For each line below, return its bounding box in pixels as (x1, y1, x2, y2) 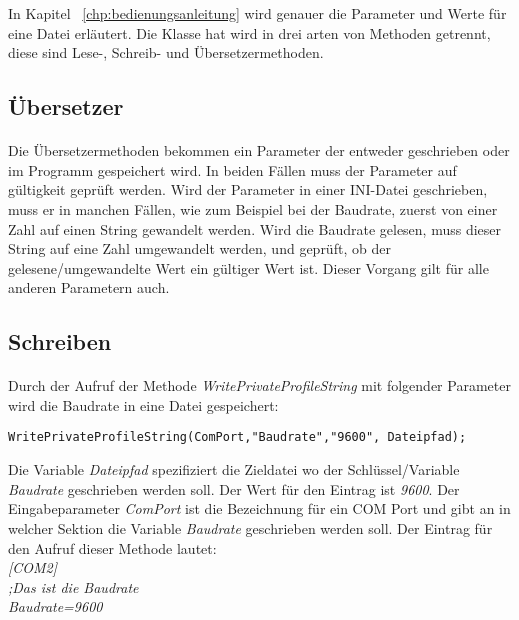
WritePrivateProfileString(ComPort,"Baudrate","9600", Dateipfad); (8, 430, 467, 445)
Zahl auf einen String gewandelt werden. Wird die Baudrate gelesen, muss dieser (8, 218, 502, 239)
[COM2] (8, 557, 58, 578)
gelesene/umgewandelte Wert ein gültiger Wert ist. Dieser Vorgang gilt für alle (8, 257, 489, 278)
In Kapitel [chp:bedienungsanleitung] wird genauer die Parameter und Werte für (8, 3, 507, 23)
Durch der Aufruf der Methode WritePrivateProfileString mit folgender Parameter (8, 375, 511, 396)
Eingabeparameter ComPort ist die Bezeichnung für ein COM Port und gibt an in (8, 498, 511, 519)
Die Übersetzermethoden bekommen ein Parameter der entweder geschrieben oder (8, 140, 510, 161)
